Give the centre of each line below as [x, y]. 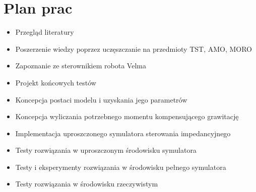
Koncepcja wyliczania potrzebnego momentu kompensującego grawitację [127, 116]
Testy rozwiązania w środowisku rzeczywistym [87, 184]
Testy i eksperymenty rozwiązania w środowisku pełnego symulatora [121, 167]
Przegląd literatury [45, 32]
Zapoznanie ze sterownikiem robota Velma [81, 66]
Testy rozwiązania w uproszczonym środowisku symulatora [106, 150]
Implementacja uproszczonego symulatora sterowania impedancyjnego [123, 133]
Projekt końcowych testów [56, 82]
